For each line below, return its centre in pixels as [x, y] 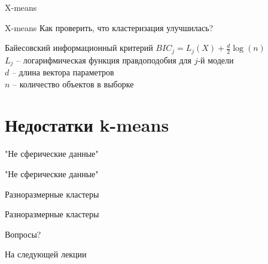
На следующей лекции [46, 254]
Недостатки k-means [87, 125]
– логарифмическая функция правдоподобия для [104, 60]
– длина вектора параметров [63, 72]
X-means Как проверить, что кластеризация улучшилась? [109, 27]
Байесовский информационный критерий [79, 48]
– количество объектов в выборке [73, 84]
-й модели [216, 60]
